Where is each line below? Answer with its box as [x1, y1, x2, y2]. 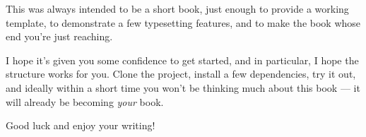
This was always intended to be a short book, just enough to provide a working [6, 1, 349, 16]
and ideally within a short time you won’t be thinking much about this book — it [6, 80, 360, 95]
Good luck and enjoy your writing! [6, 118, 155, 133]
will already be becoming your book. [6, 94, 164, 109]
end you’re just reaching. [6, 29, 113, 44]
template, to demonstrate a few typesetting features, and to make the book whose [6, 15, 361, 30]
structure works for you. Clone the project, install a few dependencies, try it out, [6, 66, 356, 81]
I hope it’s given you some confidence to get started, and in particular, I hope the [6, 52, 359, 67]
